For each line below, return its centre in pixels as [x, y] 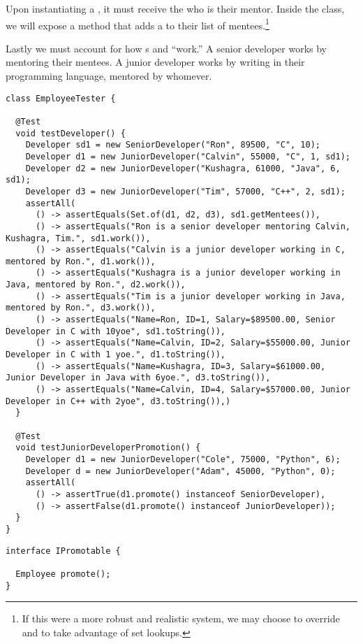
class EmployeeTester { [61, 98]
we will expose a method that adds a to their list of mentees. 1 [138, 24]
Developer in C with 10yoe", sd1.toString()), [116, 331]
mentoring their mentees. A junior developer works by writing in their [155, 62]
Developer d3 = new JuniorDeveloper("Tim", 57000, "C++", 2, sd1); [185, 191]
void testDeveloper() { [71, 133]
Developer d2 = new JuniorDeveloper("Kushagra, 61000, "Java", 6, [183, 168]
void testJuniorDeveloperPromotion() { [108, 448]
